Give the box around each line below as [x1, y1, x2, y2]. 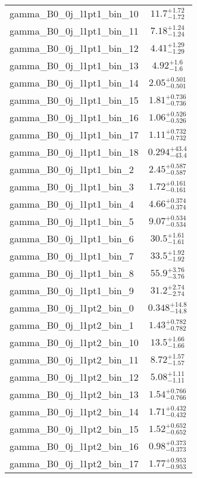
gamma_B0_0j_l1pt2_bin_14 [10, 405, 139, 418]
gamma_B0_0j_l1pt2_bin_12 [10, 370, 139, 384]
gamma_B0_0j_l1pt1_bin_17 [10, 128, 139, 141]
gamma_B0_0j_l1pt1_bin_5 [10, 214, 134, 228]
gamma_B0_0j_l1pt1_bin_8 [10, 266, 134, 280]
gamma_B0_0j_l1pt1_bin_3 [10, 180, 134, 193]
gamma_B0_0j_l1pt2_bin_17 [10, 457, 139, 470]
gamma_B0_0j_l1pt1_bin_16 [10, 110, 139, 124]
